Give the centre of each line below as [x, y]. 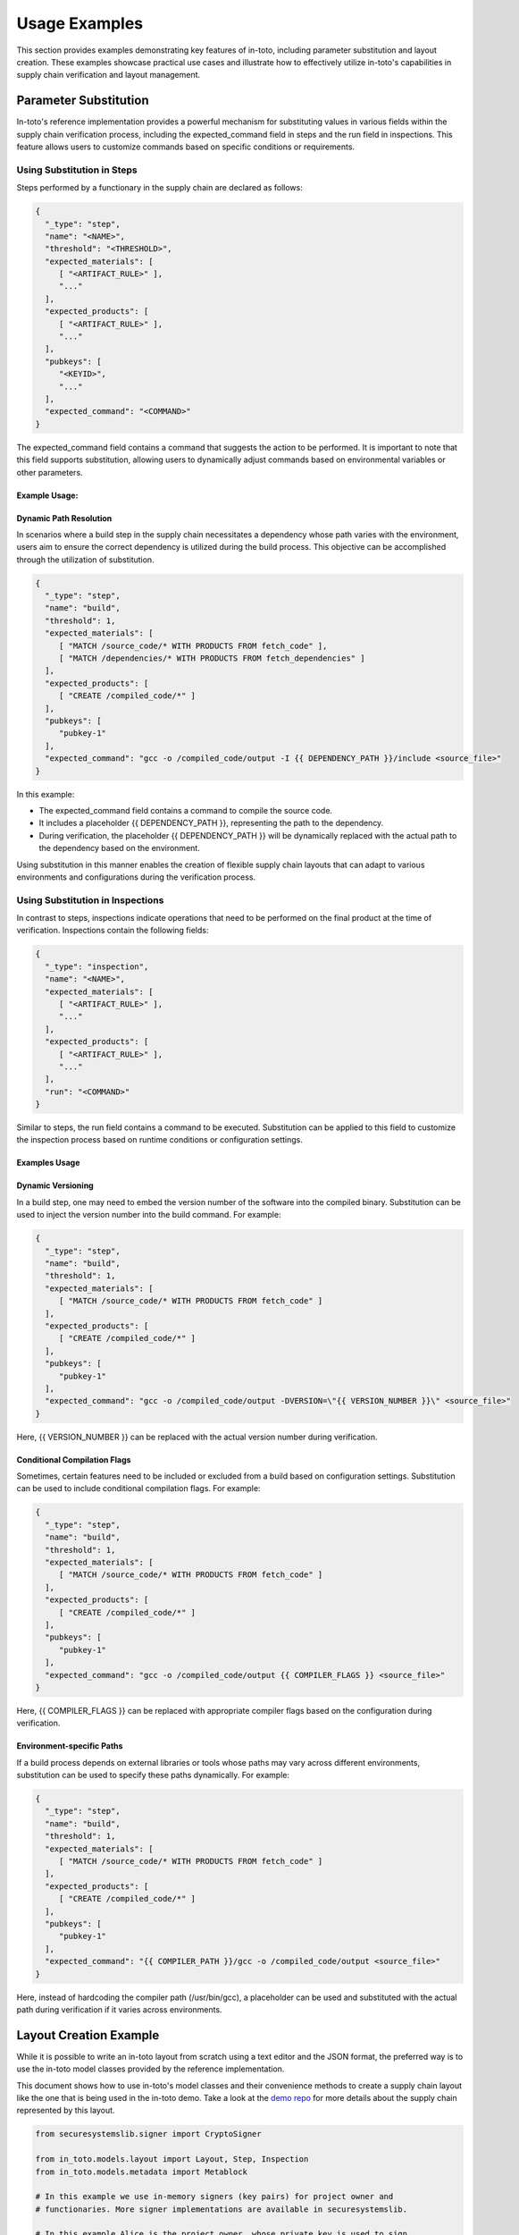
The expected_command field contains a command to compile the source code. [186, 810]
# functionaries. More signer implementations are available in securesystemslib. [222, 2209]
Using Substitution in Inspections [90, 900]
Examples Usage [48, 1163]
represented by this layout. [66, 2111]
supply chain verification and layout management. [109, 75]
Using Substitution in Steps [77, 170]
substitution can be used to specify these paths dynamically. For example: [153, 1775]
